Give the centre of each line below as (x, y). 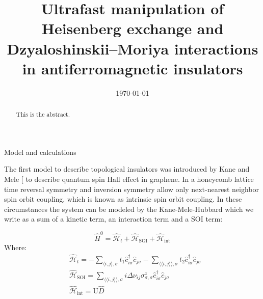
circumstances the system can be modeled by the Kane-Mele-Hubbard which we (129, 209)
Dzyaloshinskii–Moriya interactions (133, 48)
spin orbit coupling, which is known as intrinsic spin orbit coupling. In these (123, 199)
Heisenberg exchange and (133, 28)
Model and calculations (40, 152)
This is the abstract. (43, 114)
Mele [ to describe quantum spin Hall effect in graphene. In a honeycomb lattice (129, 179)
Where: (15, 247)
